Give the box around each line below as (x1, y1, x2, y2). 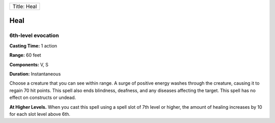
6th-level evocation (9, 32, 59, 39)
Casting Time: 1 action (9, 42, 58, 48)
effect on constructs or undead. (9, 94, 76, 101)
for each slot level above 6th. (9, 111, 71, 117)
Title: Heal (12, 3, 37, 10)
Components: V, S (9, 61, 48, 67)
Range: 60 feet (9, 52, 41, 58)
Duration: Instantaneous (9, 70, 61, 77)
